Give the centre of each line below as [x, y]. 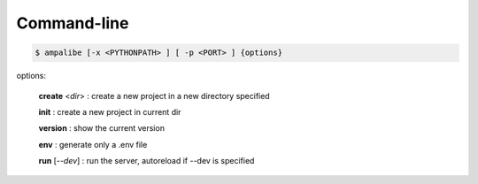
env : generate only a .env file [93, 144]
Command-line [73, 23]
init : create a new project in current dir [110, 111]
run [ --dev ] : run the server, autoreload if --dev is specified [146, 161]
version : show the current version [102, 128]
